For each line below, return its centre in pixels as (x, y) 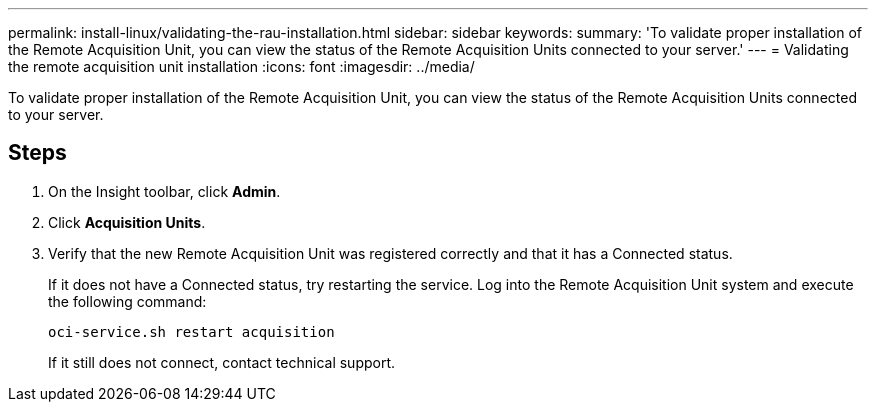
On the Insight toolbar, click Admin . (164, 191)
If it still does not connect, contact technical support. (222, 362)
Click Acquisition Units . (127, 222)
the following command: (127, 301)
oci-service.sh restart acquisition (191, 331)
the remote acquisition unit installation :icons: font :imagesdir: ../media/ (241, 66)
